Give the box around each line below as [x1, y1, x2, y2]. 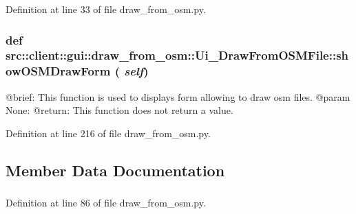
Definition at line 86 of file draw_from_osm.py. [6, 195, 206, 210]
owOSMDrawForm [6, 62, 111, 80]
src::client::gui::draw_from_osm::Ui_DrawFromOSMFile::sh [6, 47, 349, 64]
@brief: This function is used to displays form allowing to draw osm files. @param [6, 89, 350, 104]
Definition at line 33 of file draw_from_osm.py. [6, 2, 206, 16]
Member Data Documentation [6, 159, 225, 180]
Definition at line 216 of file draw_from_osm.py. [6, 126, 211, 140]
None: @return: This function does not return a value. [6, 103, 233, 117]
